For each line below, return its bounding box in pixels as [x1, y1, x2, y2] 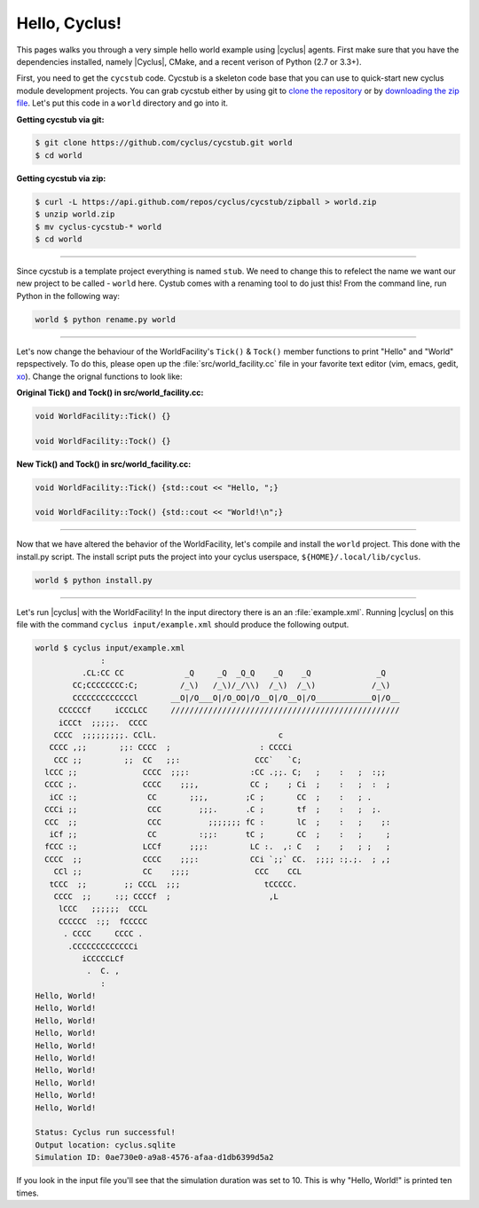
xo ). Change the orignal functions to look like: [16, 371, 183, 382]
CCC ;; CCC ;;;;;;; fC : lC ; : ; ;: [44, 817, 391, 827]
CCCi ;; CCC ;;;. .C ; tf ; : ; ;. [44, 804, 381, 815]
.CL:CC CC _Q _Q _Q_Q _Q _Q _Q [81, 667, 386, 678]
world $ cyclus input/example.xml [35, 643, 185, 653]
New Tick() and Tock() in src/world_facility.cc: [16, 458, 192, 470]
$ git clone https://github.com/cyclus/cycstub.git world [35, 138, 293, 148]
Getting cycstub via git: [16, 114, 105, 124]
